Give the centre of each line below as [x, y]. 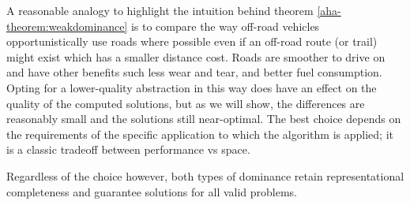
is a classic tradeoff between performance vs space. [128, 149]
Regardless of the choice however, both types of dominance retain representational [205, 175]
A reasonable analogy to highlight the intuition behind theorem [160, 10]
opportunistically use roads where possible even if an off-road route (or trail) [192, 41]
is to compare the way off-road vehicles [225, 26]
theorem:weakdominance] [67, 26]
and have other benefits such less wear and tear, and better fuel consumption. [194, 72]
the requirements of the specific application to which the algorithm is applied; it [200, 134]
